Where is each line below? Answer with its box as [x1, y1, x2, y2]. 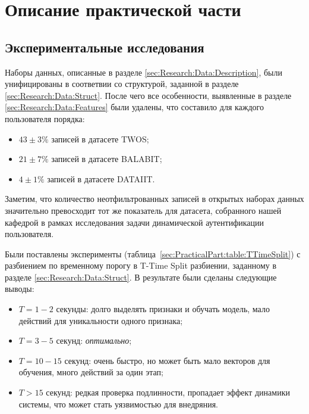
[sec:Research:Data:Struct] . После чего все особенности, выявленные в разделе [5, 89, 292, 101]
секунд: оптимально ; [56, 334, 132, 347]
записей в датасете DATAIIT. [47, 172, 155, 185]
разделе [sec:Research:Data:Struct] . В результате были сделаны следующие [5, 270, 277, 283]
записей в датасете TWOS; [51, 132, 149, 145]
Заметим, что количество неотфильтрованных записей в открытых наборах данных [5, 192, 304, 205]
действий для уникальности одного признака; [18, 314, 183, 326]
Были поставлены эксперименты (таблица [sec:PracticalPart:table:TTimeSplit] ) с [5, 247, 301, 260]
